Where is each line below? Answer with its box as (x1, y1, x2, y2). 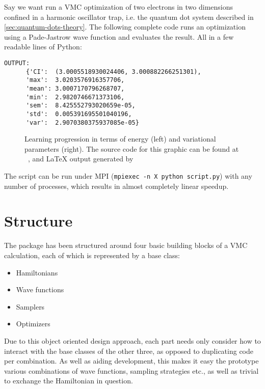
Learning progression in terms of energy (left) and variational (24, 133, 216, 144)
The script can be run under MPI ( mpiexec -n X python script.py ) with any (4, 171, 252, 181)
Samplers (16, 301, 45, 312)
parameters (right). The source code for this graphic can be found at (24, 143, 239, 154)
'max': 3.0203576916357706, (25, 76, 125, 84)
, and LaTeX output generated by (28, 153, 134, 164)
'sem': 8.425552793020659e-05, (25, 102, 136, 109)
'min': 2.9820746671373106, (25, 93, 125, 101)
